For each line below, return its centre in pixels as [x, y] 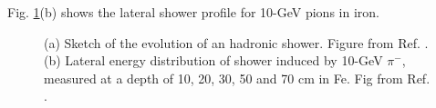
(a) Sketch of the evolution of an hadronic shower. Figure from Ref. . [236, 42]
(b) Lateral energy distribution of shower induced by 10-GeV [213, 60]
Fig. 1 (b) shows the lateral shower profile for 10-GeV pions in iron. [193, 12]
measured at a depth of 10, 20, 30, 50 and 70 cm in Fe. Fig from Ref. [237, 78]
